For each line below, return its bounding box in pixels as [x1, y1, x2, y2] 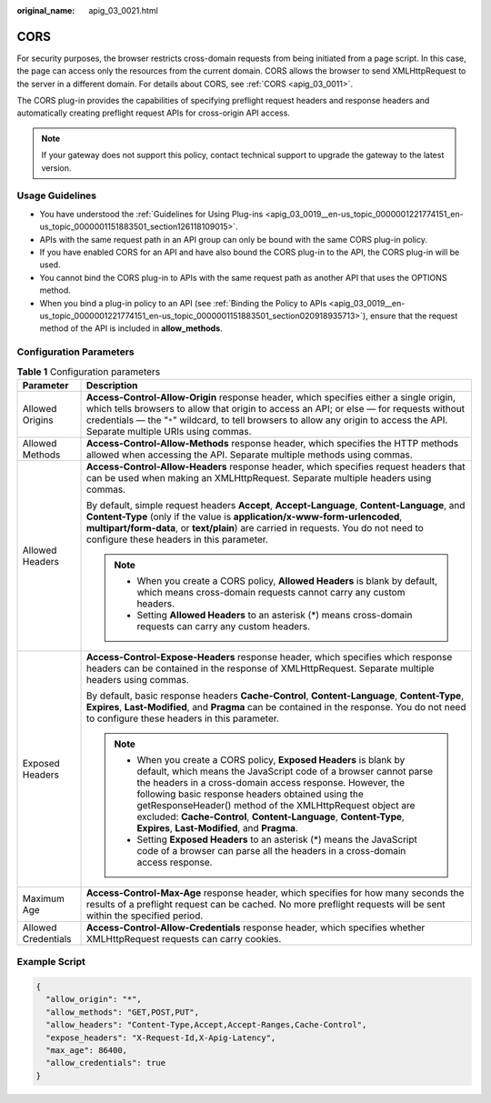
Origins [22, 414, 54, 426]
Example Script [16, 956, 85, 968]
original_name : [16, 5, 75, 15]
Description [85, 378, 138, 391]
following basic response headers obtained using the [136, 787, 364, 800]
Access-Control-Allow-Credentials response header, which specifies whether [85, 921, 426, 934]
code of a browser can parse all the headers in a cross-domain [136, 844, 406, 857]
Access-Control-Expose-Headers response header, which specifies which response [85, 650, 453, 663]
